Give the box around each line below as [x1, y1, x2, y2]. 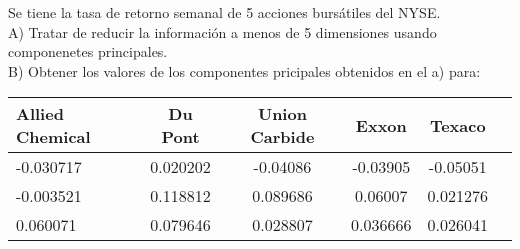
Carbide [250, 125, 315, 149]
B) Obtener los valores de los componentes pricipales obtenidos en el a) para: [8, 60, 481, 81]
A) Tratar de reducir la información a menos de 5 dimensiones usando [8, 21, 437, 42]
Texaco [429, 113, 486, 137]
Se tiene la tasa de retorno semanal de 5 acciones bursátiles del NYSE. [8, 2, 441, 22]
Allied [16, 102, 64, 126]
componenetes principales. [8, 41, 168, 62]
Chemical [16, 125, 91, 149]
